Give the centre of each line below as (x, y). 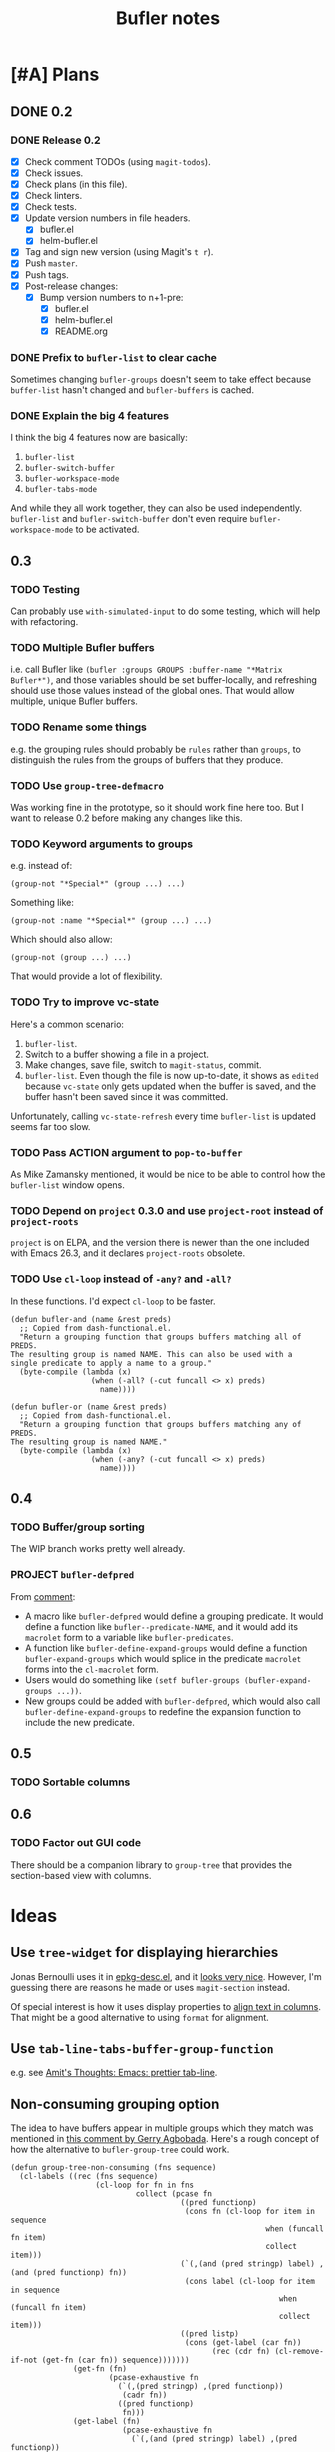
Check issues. (54, 173)
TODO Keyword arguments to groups (101, 844)
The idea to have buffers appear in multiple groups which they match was (162, 2128)
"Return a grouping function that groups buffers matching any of (160, 1424)
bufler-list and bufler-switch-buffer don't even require (129, 519)
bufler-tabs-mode (61, 490)
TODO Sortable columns (70, 1782)
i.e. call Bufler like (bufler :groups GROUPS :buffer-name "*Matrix (146, 669)
